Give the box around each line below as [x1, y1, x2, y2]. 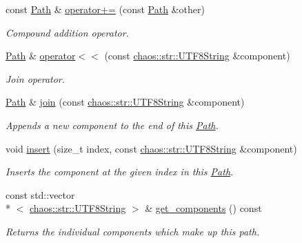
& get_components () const [145, 201, 262, 215]
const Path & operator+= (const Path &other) [6, 2, 205, 16]
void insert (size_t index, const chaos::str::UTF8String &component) [6, 141, 297, 155]
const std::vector [6, 187, 75, 202]
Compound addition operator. [6, 25, 129, 39]
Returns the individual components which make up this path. [6, 224, 260, 238]
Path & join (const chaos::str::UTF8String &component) [6, 95, 245, 109]
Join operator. [6, 71, 66, 86]
